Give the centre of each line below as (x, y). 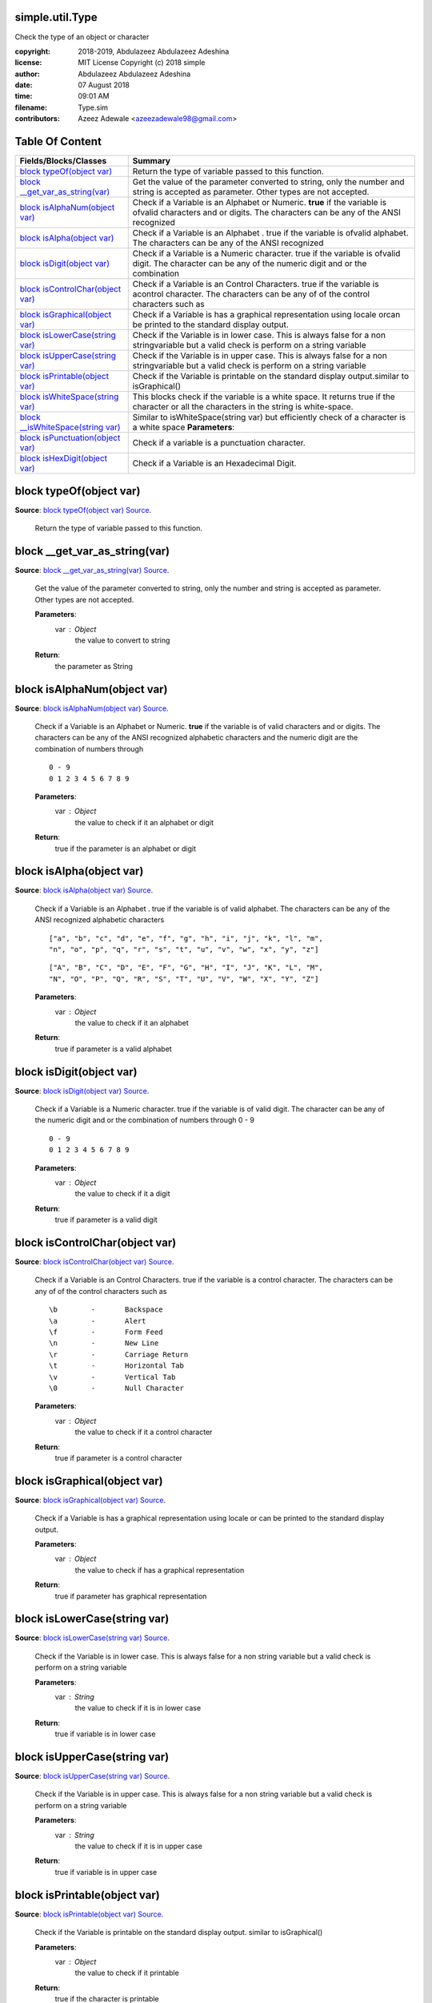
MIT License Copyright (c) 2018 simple (142, 62)
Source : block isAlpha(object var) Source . (84, 890)
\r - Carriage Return (119, 1354)
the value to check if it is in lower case (138, 1708)
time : (24, 96)
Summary (152, 161)
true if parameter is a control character (119, 1457)
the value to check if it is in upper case (139, 1846)
